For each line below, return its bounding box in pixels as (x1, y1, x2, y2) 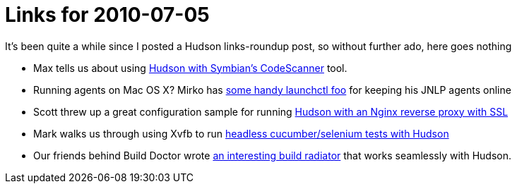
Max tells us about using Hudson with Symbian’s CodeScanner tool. (33, 61, 347, 74)
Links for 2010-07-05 (5, 3, 210, 27)
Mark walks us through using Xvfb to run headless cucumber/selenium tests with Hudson (33, 127, 449, 140)
